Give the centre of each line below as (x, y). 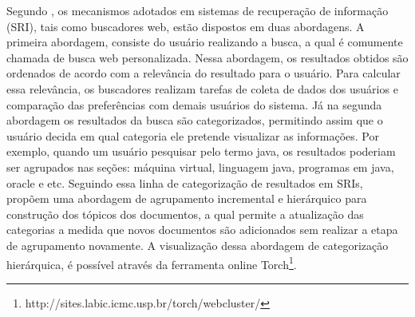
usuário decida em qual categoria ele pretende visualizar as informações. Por (193, 135)
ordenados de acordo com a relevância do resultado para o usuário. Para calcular (204, 73)
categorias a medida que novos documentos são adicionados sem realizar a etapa (202, 230)
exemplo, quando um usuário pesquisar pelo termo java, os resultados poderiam (201, 151)
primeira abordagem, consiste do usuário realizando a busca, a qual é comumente (205, 42)
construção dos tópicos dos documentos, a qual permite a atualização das (185, 214)
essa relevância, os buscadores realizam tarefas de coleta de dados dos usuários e (202, 88)
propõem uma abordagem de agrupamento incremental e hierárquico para (187, 198)
